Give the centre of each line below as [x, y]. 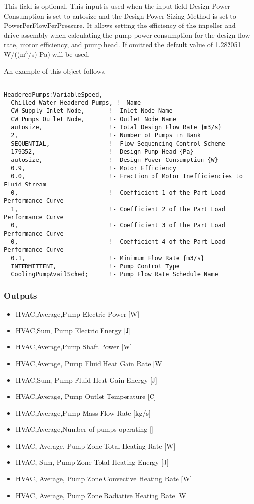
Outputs [21, 295]
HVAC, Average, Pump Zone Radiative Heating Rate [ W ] [102, 495]
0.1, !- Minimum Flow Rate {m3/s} [108, 258]
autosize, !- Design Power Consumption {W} [114, 160]
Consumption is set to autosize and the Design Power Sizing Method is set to [120, 15]
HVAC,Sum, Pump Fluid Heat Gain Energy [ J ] [86, 380]
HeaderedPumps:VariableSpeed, [53, 94]
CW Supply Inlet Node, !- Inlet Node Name [92, 111]
